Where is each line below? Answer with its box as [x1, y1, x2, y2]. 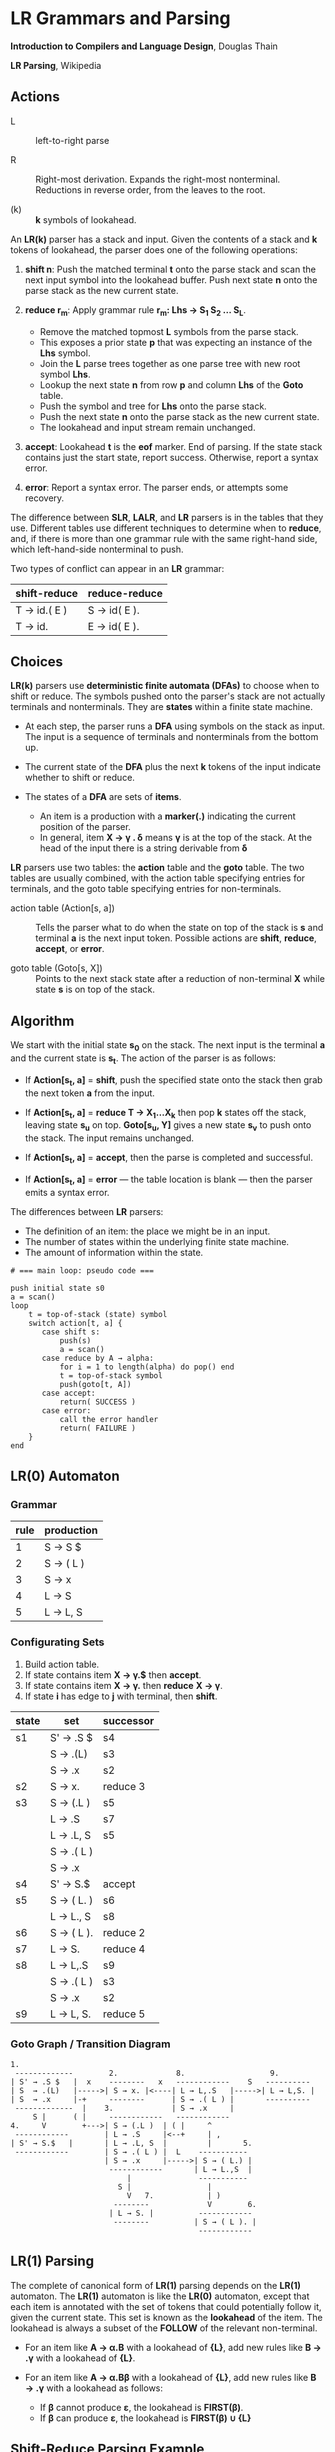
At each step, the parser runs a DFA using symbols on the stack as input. [24, 720, 326, 732]
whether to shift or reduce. [24, 772, 135, 784]
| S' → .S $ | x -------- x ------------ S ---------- [10, 2077, 311, 2087]
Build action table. [24, 1658, 100, 1670]
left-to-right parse [35, 134, 110, 146]
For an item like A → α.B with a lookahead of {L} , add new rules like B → [24, 2341, 322, 2353]
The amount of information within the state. [24, 1246, 204, 1258]
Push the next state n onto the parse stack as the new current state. [39, 410, 320, 422]
